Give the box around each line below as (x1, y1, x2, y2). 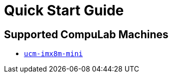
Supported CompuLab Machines (4, 28, 169, 41)
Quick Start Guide (4, 2, 124, 19)
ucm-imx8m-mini (24, 50, 83, 58)
